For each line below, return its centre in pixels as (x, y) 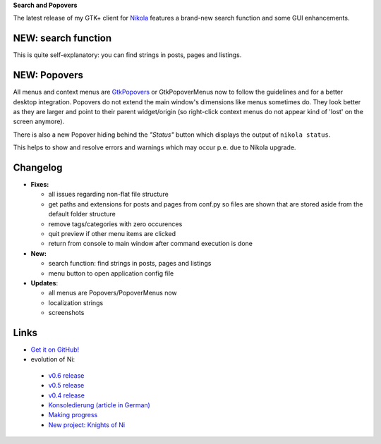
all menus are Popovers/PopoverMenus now (113, 293)
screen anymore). (39, 122)
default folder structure (82, 214)
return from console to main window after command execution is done (151, 244)
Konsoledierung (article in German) (99, 405)
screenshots (66, 313)
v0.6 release (66, 375)
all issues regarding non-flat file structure (108, 195)
